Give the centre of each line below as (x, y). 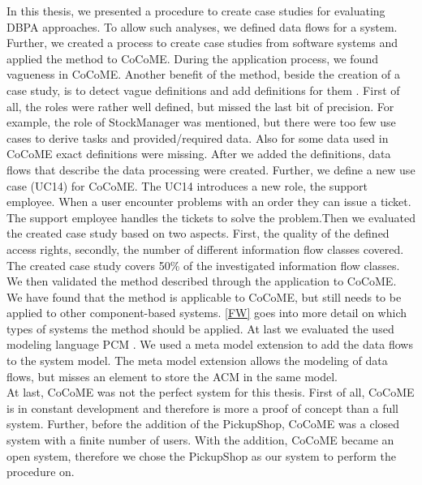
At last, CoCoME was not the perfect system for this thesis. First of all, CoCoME (211, 392)
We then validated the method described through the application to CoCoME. (202, 281)
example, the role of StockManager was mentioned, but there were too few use (201, 122)
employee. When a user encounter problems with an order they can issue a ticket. (209, 202)
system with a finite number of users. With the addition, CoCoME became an (200, 440)
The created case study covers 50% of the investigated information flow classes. (203, 265)
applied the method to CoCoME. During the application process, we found (192, 58)
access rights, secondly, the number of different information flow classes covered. (205, 249)
